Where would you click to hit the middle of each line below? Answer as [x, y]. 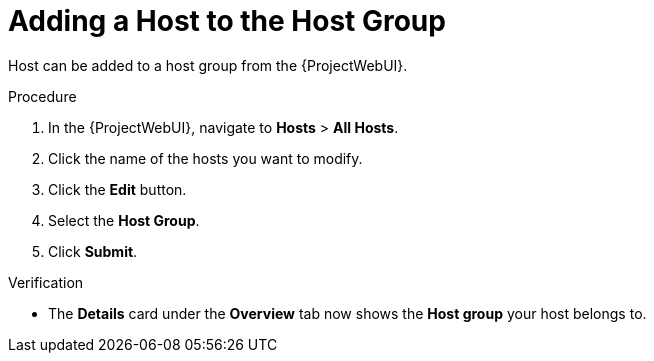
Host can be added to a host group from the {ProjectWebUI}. [208, 65]
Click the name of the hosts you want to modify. [205, 158]
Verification [46, 282]
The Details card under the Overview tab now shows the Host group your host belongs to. [347, 313]
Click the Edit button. [117, 189]
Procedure [42, 96]
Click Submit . [93, 251]
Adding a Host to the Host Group [227, 21]
